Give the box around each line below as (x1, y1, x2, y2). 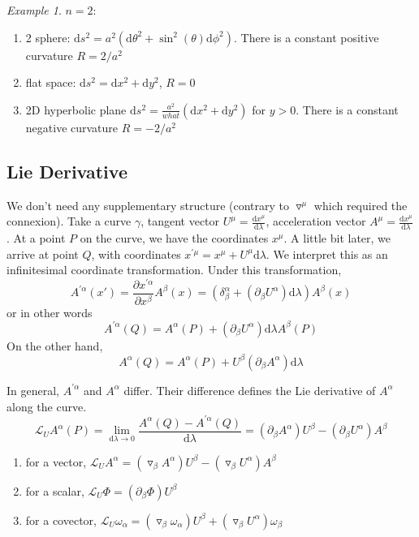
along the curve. (6, 397, 87, 415)
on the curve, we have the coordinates (80, 230, 269, 246)
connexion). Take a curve (6, 213, 132, 230)
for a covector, (25, 511, 97, 528)
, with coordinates (91, 245, 181, 262)
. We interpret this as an (266, 245, 388, 262)
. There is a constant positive (234, 28, 379, 45)
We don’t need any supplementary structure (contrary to (6, 196, 290, 213)
